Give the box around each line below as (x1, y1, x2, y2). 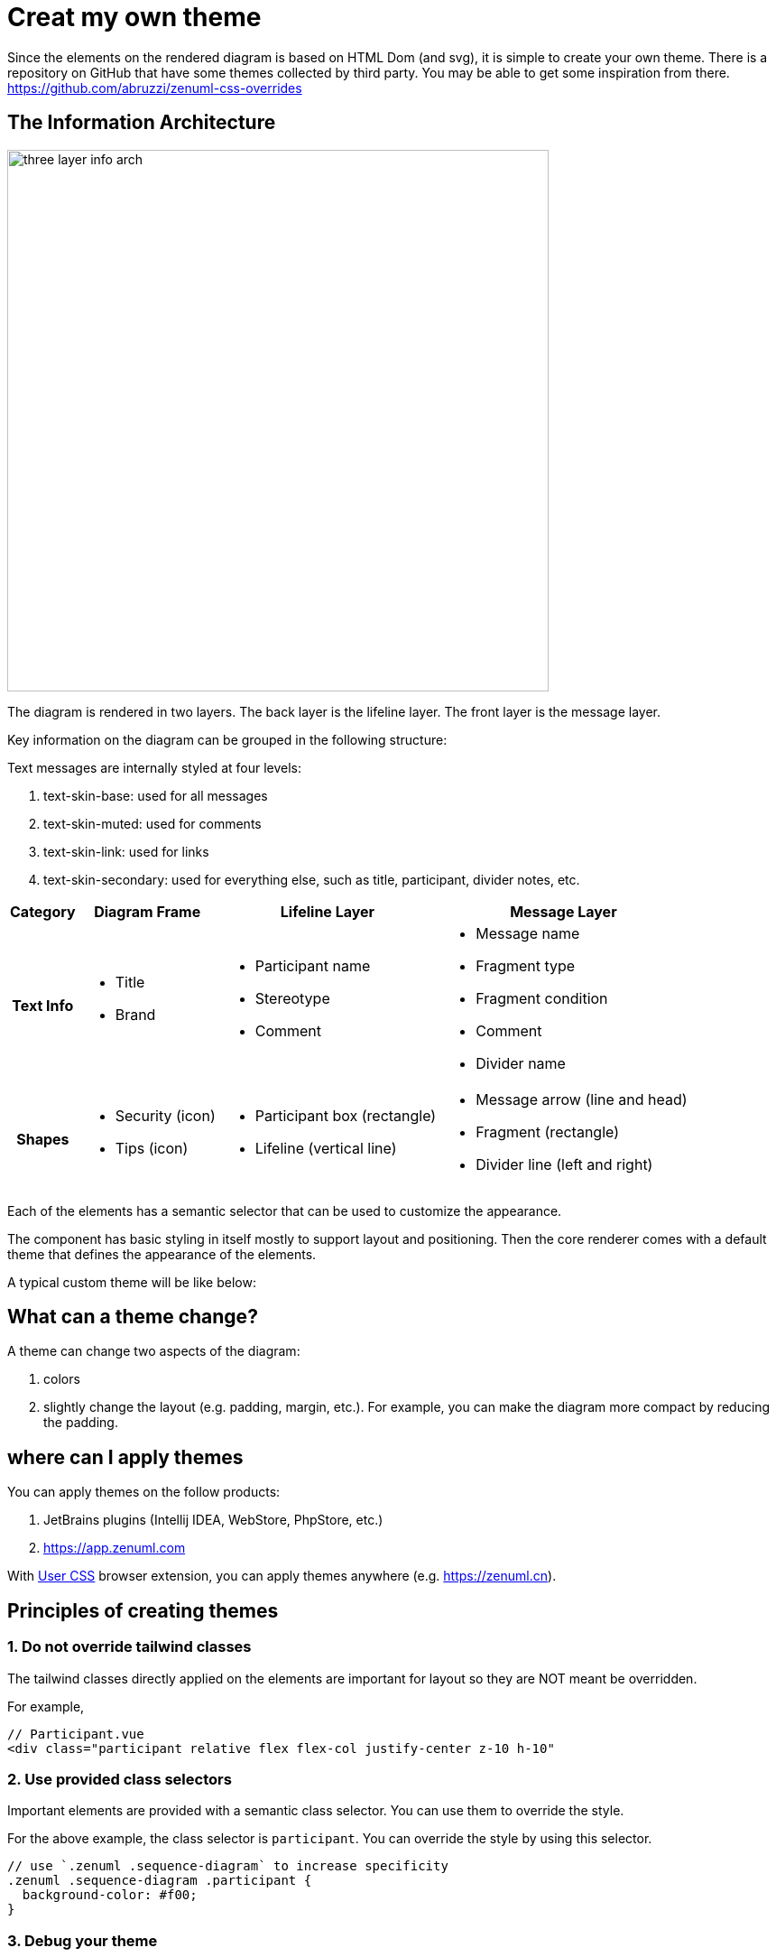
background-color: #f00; (22, 1887, 198, 1903)
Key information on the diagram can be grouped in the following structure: (7, 731, 448, 747)
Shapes (16, 1129, 69, 1148)
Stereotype (254, 988, 330, 1007)
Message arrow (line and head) (476, 1090, 688, 1108)
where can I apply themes (7, 1445, 244, 1469)
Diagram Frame (94, 902, 201, 921)
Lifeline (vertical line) (254, 1138, 397, 1157)
